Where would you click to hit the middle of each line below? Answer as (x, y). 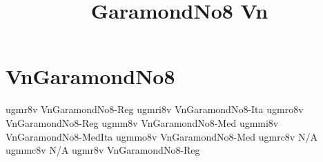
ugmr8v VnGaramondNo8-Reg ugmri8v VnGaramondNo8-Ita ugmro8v (155, 109)
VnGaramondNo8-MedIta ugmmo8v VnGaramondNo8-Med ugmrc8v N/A (161, 136)
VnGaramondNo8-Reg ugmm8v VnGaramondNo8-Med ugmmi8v (142, 122)
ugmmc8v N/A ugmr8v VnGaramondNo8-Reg (103, 150)
